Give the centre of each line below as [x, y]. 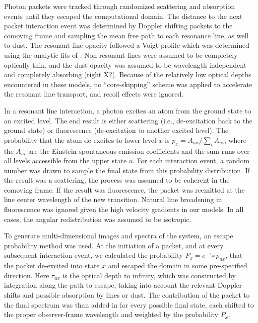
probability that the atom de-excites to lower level [80, 140]
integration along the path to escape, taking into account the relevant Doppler [123, 285]
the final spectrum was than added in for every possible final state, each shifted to [129, 304]
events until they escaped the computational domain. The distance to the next [123, 16]
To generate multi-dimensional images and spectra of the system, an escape [119, 236]
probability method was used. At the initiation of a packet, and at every [114, 245]
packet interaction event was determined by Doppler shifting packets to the [118, 26]
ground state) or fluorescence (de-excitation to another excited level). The [116, 130]
